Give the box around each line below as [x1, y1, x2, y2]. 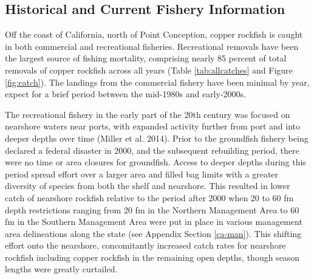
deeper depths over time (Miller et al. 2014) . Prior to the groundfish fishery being [5, 131, 309, 144]
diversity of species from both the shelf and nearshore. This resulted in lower [5, 179, 290, 192]
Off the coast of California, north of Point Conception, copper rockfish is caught [5, 28, 303, 41]
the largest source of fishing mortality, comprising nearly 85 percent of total [5, 52, 287, 64]
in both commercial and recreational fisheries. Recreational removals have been [5, 40, 299, 52]
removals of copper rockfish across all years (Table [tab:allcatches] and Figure [5, 63, 293, 76]
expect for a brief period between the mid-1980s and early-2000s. [5, 88, 246, 100]
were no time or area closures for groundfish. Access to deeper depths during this [5, 156, 306, 168]
